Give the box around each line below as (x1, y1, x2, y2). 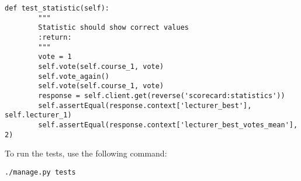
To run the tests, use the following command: (5, 147, 167, 159)
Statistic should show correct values (38, 23, 189, 32)
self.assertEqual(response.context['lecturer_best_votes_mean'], (38, 120, 298, 129)
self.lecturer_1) (5, 111, 72, 120)
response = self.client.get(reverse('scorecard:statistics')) (38, 91, 285, 100)
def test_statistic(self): (5, 4, 109, 12)
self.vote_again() (38, 72, 109, 81)
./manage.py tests (5, 168, 76, 176)
